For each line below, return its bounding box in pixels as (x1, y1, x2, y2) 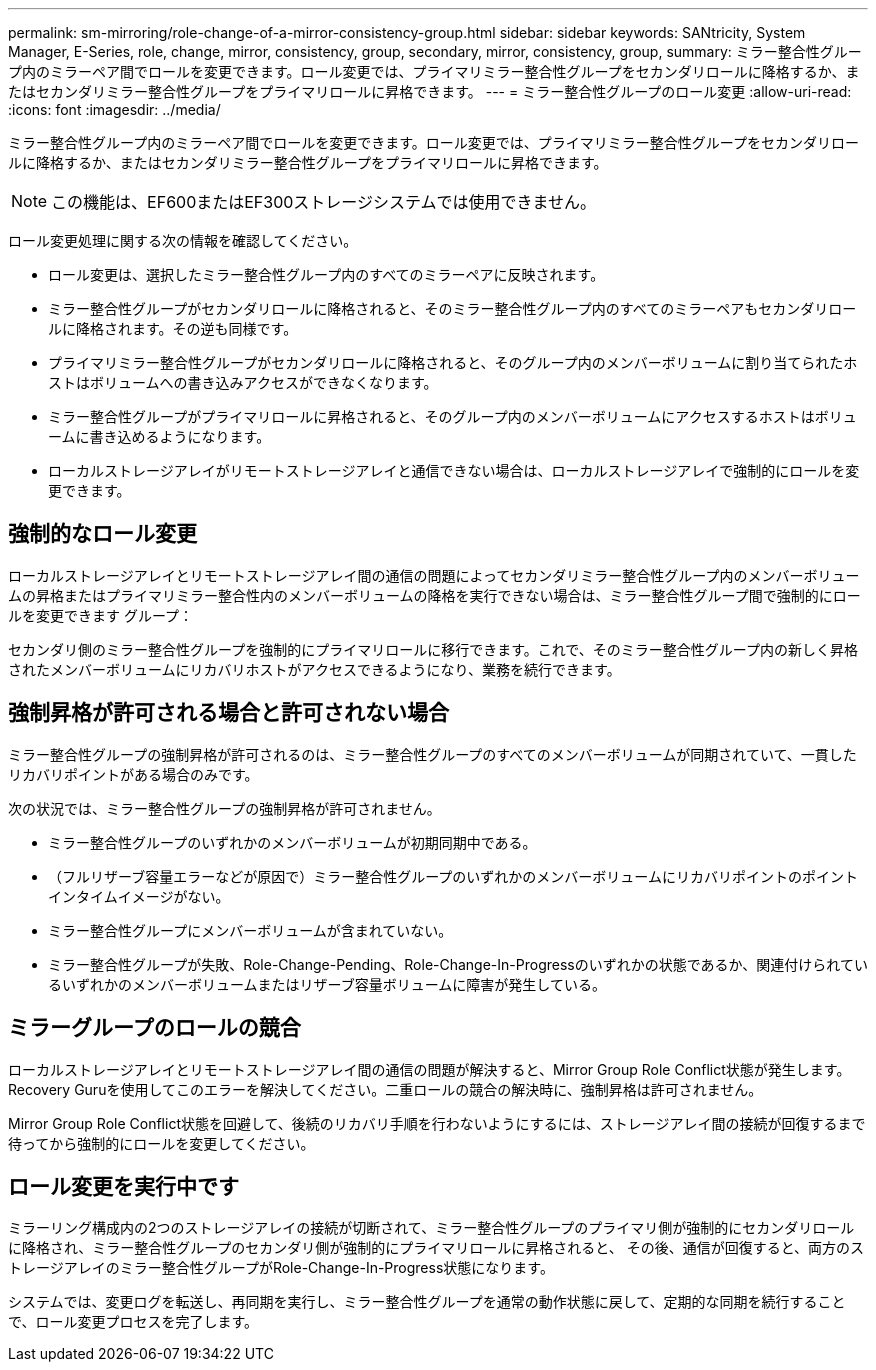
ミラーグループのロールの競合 (8, 1015, 301, 1041)
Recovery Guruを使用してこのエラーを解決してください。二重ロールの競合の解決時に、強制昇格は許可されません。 (8, 1080, 763, 1098)
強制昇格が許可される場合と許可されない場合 (8, 700, 449, 726)
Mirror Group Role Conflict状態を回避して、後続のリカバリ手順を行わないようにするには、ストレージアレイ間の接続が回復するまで (8, 1114, 866, 1132)
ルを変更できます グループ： (8, 606, 194, 624)
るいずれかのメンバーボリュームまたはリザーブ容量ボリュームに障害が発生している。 (48, 975, 606, 993)
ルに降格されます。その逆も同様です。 (48, 320, 298, 337)
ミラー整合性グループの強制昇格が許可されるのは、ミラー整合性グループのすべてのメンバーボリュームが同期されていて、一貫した (8, 745, 857, 763)
